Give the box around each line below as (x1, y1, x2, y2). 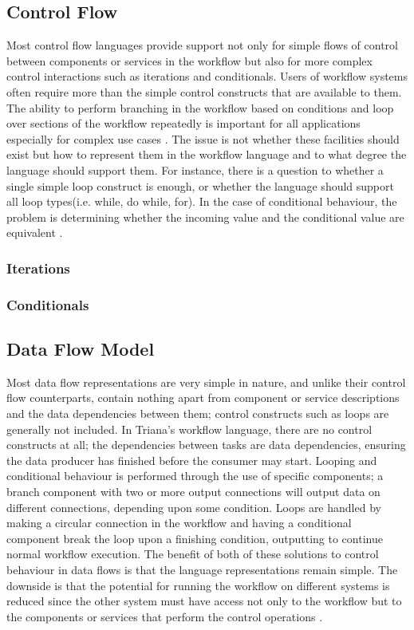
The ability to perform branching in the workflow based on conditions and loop (6, 99, 394, 116)
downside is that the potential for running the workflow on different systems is (6, 577, 390, 593)
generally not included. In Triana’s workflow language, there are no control (6, 420, 373, 437)
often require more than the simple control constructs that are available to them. (6, 83, 402, 100)
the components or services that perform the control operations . (6, 608, 323, 624)
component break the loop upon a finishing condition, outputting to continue (6, 530, 383, 546)
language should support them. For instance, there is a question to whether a (6, 161, 384, 178)
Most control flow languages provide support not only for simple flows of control (6, 37, 398, 53)
